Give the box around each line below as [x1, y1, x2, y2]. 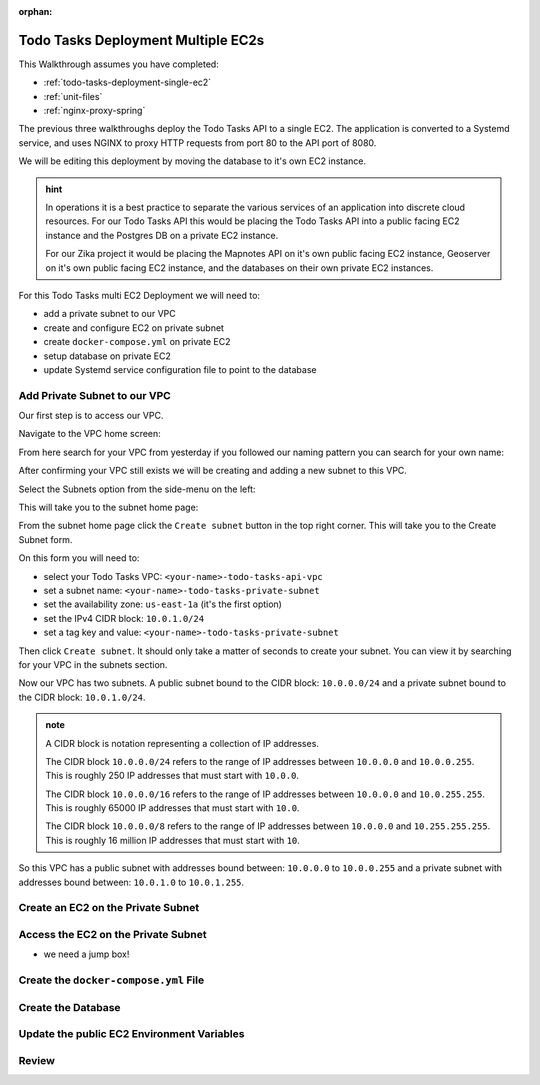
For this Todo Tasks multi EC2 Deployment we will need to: [18, 289, 260, 301]
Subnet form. [18, 533, 73, 545]
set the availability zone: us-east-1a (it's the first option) [43, 598, 282, 610]
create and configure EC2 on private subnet [43, 321, 225, 334]
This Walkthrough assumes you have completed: [18, 58, 219, 70]
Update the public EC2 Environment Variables [18, 1027, 245, 1041]
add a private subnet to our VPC [43, 308, 176, 320]
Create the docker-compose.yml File [18, 973, 205, 987]
